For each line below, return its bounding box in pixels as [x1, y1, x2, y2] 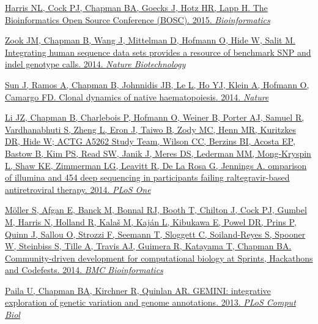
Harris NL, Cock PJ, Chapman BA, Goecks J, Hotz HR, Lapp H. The [5, 1, 268, 13]
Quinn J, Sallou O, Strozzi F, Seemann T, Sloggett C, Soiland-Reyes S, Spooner [5, 227, 306, 240]
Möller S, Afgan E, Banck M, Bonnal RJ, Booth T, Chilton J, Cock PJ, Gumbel [5, 203, 307, 216]
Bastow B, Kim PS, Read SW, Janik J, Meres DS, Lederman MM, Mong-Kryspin [5, 146, 311, 159]
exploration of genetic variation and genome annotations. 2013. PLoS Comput [5, 296, 296, 309]
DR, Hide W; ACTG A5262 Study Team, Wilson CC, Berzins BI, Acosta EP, [5, 135, 295, 148]
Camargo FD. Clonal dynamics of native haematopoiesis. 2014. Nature [5, 90, 269, 103]
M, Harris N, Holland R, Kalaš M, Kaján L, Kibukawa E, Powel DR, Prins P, [5, 215, 297, 228]
